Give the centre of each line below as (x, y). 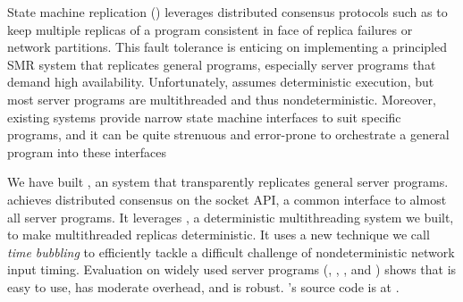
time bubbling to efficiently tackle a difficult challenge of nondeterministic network (231, 252)
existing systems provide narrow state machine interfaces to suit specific (204, 117)
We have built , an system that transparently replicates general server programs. (228, 182)
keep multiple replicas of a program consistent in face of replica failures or (210, 29)
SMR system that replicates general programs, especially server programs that (222, 64)
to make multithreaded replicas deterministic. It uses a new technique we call (219, 235)
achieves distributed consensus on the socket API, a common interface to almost (227, 199)
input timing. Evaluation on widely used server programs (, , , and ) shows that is (232, 269)
